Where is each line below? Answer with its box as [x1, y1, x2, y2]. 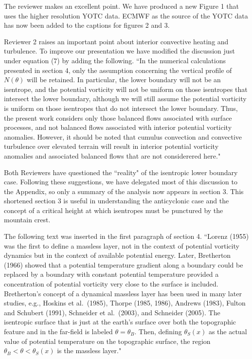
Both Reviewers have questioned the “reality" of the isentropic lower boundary [4, 167, 238, 177]
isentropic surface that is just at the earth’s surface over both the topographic [4, 317, 236, 327]
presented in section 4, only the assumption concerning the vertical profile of [4, 65, 232, 75]
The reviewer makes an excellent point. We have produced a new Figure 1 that [4, 1, 239, 11]
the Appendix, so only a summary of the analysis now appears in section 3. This [4, 186, 244, 196]
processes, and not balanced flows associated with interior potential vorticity [4, 122, 232, 132]
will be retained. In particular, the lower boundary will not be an [26, 74, 221, 85]
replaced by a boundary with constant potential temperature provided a [4, 269, 219, 279]
